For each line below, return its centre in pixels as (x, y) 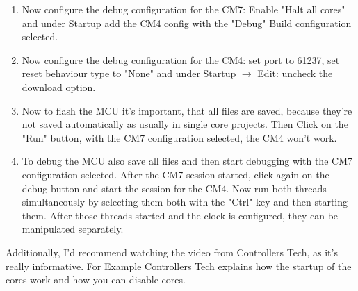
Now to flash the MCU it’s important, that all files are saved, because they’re (187, 110)
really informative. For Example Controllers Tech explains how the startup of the (179, 266)
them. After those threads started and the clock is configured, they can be (180, 215)
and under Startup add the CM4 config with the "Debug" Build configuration (187, 23)
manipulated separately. (73, 229)
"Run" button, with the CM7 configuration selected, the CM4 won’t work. (179, 137)
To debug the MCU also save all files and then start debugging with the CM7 (187, 161)
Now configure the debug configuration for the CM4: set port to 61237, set (181, 59)
